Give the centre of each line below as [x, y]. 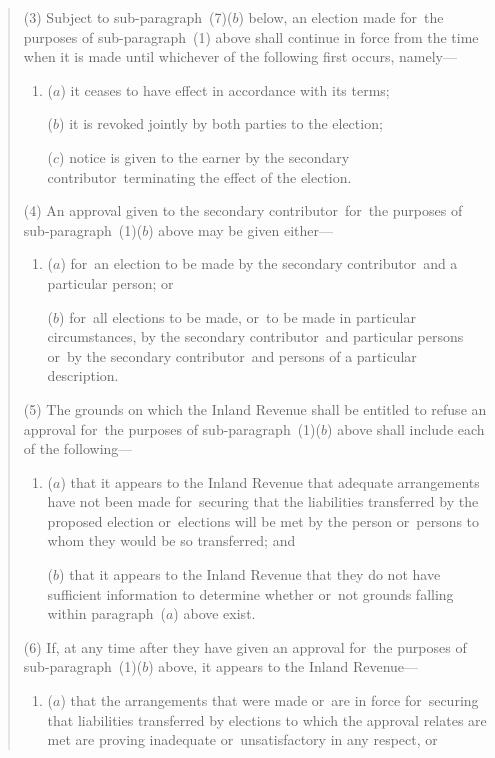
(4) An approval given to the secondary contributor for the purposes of [243, 210]
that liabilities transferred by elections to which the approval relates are [267, 719]
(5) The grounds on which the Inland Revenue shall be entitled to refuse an [255, 408]
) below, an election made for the [341, 17]
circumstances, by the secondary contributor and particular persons [255, 336]
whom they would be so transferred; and [171, 540]
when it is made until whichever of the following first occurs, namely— [240, 56]
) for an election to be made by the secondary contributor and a [259, 263]
